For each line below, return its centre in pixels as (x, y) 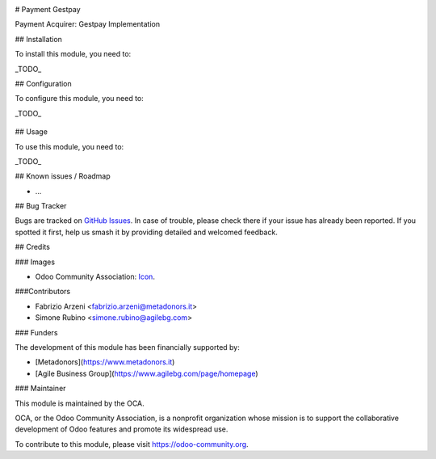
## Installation (38, 39)
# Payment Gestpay (48, 9)
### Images (35, 262)
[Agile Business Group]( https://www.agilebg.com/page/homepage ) (147, 373)
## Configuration (43, 83)
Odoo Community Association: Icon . (95, 277)
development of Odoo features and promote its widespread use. (122, 429)
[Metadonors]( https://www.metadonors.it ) (105, 362)
